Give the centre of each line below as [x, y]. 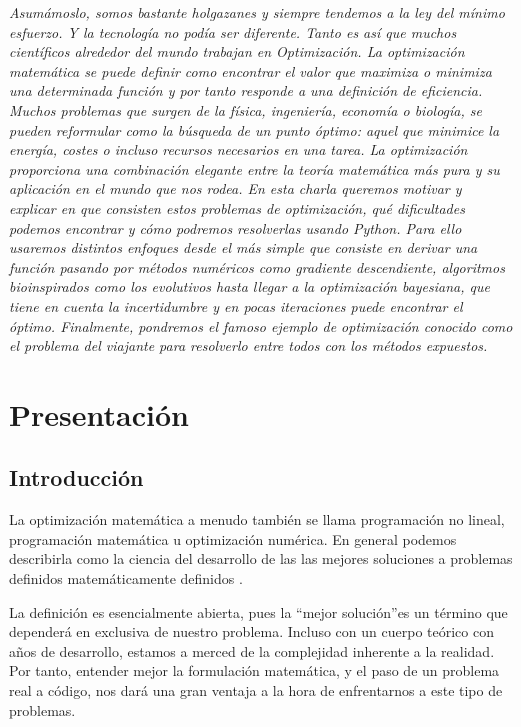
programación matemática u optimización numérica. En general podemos [233, 538]
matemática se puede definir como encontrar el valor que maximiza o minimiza [250, 70]
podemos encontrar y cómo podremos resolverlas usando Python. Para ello [235, 227]
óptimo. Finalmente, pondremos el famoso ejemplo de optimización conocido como [261, 325]
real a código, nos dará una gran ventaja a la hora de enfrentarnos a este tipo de [256, 690]
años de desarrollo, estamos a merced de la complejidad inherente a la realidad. [252, 650]
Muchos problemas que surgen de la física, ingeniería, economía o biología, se [245, 109]
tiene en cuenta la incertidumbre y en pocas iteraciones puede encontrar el [236, 305]
